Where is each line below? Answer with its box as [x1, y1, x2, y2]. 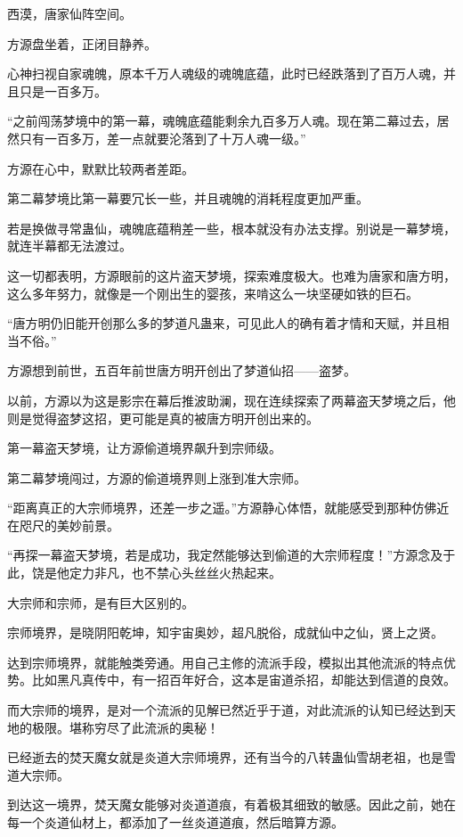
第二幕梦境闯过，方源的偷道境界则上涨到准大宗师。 [7, 468, 306, 487]
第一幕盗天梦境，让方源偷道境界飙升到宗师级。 [7, 439, 281, 457]
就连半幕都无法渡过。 [7, 236, 132, 255]
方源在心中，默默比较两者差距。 [7, 159, 194, 177]
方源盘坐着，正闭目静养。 [7, 34, 157, 53]
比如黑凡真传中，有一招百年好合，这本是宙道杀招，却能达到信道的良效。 [31, 670, 456, 689]
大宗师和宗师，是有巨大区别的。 [7, 593, 194, 611]
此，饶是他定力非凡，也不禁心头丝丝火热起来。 [7, 563, 281, 582]
